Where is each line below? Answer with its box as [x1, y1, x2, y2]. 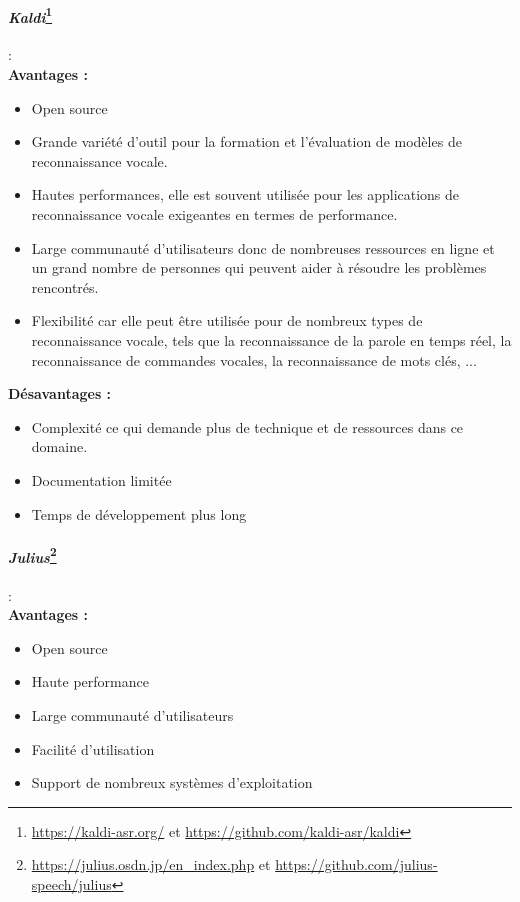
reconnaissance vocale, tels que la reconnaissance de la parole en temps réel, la [31, 329, 512, 350]
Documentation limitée [31, 469, 172, 490]
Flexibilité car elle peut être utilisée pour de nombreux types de [31, 310, 423, 331]
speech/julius [31, 873, 112, 894]
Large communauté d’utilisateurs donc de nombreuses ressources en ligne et [31, 237, 495, 258]
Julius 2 [8, 543, 57, 567]
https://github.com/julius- [275, 854, 438, 875]
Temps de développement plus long [31, 503, 247, 524]
